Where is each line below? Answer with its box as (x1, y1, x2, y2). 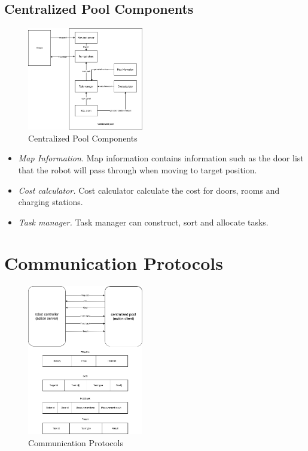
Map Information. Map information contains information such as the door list (18, 152, 304, 164)
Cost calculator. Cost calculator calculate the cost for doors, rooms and (18, 184, 280, 196)
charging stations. (18, 196, 83, 208)
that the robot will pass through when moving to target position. (18, 163, 257, 176)
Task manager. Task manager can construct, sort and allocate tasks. (18, 215, 269, 228)
